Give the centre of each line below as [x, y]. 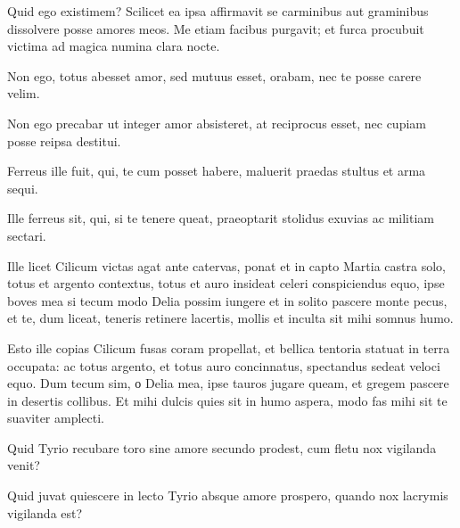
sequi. [23, 188]
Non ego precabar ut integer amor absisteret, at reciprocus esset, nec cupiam [217, 123]
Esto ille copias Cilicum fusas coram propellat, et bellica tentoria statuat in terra [229, 347]
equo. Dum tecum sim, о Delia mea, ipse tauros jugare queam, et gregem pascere [228, 383]
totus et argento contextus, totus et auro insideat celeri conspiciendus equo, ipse [226, 283]
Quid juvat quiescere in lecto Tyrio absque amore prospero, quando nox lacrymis [228, 495]
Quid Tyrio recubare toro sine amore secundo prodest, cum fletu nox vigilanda [222, 447]
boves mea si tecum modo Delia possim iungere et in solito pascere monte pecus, [227, 300]
